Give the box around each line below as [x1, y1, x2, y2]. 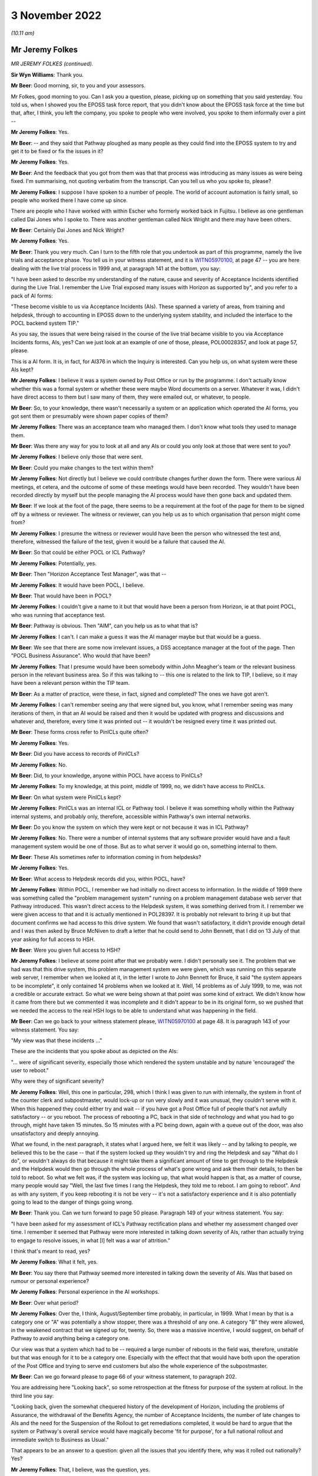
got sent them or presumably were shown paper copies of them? [11, 412, 168, 419]
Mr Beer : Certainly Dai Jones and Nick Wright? [11, 227, 125, 234]
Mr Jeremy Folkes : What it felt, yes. [11, 1258, 98, 1266]
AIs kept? [11, 366, 34, 373]
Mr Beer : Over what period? [11, 1299, 79, 1306]
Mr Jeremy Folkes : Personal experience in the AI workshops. [11, 1288, 160, 1295]
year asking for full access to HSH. [11, 936, 95, 943]
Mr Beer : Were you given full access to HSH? [11, 946, 121, 953]
